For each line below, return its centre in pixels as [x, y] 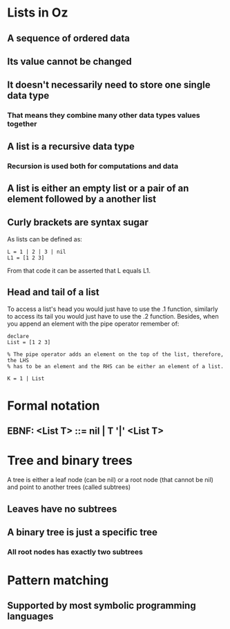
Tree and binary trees [70, 461]
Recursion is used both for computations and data [93, 166]
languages [30, 616]
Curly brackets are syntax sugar [78, 222]
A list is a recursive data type [71, 146]
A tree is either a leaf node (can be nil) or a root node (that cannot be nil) [111, 480]
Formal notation [54, 406]
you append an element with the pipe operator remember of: [93, 323]
